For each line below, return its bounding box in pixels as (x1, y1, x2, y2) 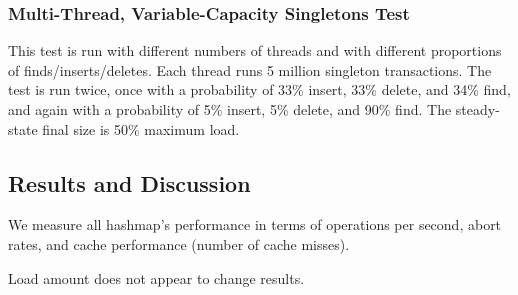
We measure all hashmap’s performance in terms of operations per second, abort (8, 214, 502, 235)
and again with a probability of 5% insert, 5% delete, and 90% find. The (8, 99, 452, 119)
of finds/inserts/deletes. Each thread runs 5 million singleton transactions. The (8, 59, 492, 80)
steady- (455, 99, 500, 119)
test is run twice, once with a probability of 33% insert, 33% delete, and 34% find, (8, 79, 511, 100)
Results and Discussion (8, 167, 251, 198)
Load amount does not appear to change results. (8, 267, 305, 288)
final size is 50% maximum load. (42, 118, 240, 139)
